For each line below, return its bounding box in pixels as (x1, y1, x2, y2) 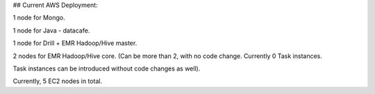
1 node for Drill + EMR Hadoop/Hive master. (12, 39, 137, 48)
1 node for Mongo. (12, 14, 65, 22)
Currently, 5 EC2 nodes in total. (12, 77, 103, 86)
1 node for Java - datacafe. (12, 26, 90, 35)
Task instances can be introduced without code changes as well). (12, 64, 201, 73)
